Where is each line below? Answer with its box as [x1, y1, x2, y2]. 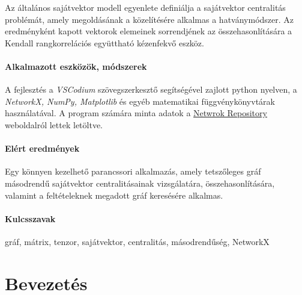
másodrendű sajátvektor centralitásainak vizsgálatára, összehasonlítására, [5, 176, 275, 189]
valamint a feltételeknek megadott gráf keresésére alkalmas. [5, 188, 223, 201]
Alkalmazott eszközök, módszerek [5, 60, 147, 72]
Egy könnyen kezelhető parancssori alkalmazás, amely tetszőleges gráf [5, 165, 261, 178]
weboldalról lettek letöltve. [5, 118, 103, 131]
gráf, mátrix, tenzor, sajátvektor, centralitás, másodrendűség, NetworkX [5, 235, 270, 247]
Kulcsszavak [5, 212, 56, 225]
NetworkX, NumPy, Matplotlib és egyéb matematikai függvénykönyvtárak [5, 95, 275, 107]
